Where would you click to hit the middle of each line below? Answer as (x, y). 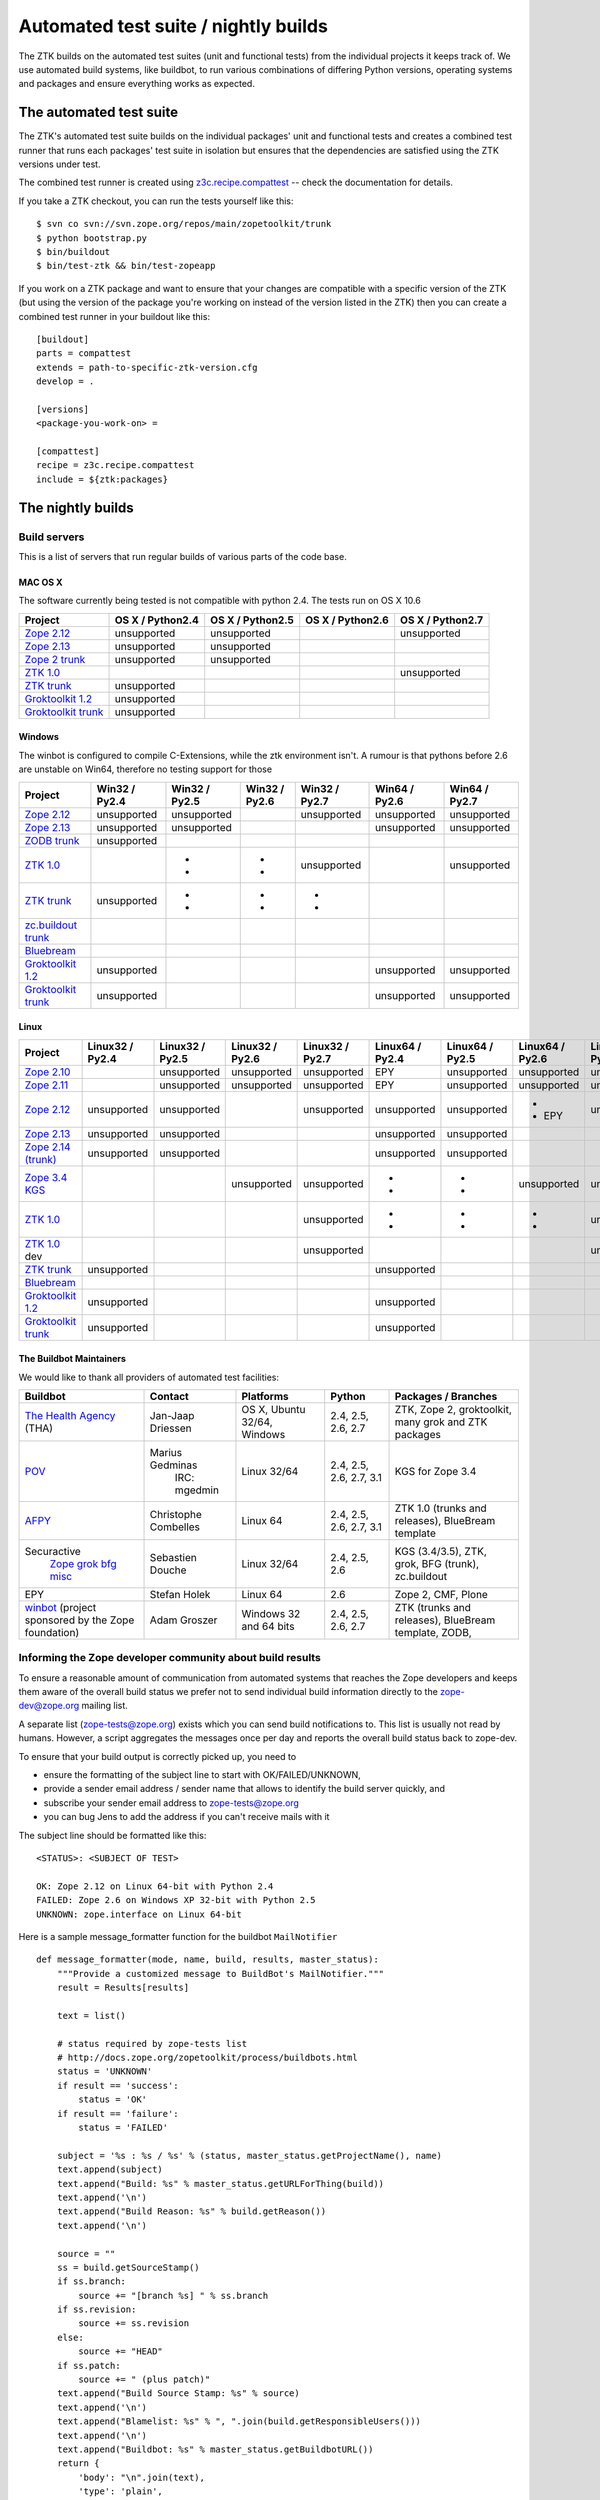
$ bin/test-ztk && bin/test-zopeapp (126, 266)
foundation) (52, 1632)
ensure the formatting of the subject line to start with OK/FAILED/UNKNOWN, (202, 1775)
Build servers (51, 537)
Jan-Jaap (172, 1415)
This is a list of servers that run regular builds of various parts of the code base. (182, 556)
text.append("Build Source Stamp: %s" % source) (178, 2393)
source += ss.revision (134, 2323)
